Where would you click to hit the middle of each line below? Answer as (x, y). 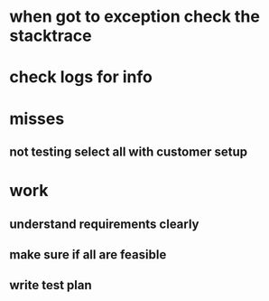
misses (37, 118)
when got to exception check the (134, 17)
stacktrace (51, 36)
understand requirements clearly (104, 224)
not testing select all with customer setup (129, 151)
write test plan (51, 285)
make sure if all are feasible (88, 254)
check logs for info (81, 77)
